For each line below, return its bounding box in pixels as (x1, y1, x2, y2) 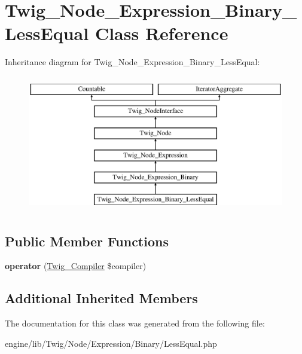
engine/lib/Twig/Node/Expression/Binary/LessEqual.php (5, 337, 217, 349)
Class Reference (94, 21, 228, 45)
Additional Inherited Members (5, 289, 198, 307)
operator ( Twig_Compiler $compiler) (5, 260, 147, 272)
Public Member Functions (5, 231, 169, 250)
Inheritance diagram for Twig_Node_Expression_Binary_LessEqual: (5, 56, 260, 68)
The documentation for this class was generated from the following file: (5, 317, 265, 329)
